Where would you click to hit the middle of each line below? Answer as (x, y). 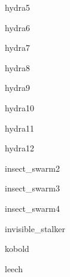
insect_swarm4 (32, 208)
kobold (17, 249)
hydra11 (20, 128)
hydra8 (18, 67)
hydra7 (18, 48)
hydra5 (18, 7)
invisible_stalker (35, 228)
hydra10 (20, 107)
